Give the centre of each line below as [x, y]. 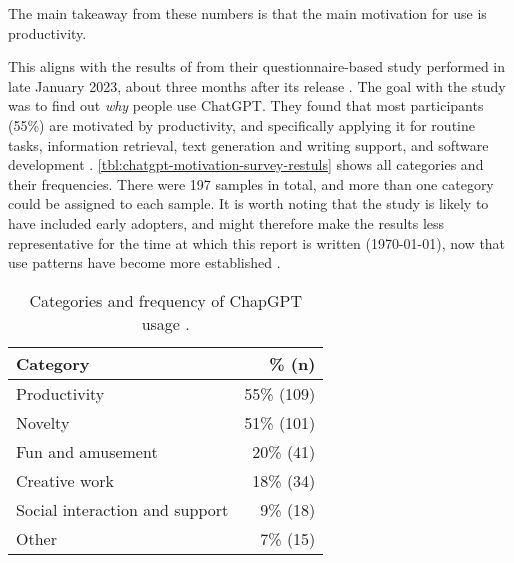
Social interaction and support [122, 509]
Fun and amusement [87, 451]
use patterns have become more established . [144, 262]
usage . [165, 323]
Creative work [65, 480]
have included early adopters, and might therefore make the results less [226, 222]
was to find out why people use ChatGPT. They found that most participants [246, 105]
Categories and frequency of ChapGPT [165, 300]
